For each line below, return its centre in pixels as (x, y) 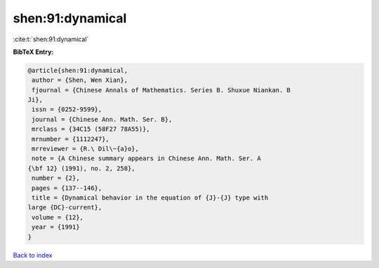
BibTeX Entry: (33, 52)
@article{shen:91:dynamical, (78, 70)
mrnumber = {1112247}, (71, 139)
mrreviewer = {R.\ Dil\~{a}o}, (86, 149)
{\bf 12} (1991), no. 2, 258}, (82, 168)
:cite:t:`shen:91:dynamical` (51, 39)
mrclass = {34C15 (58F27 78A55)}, (91, 129)
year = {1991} (56, 227)
